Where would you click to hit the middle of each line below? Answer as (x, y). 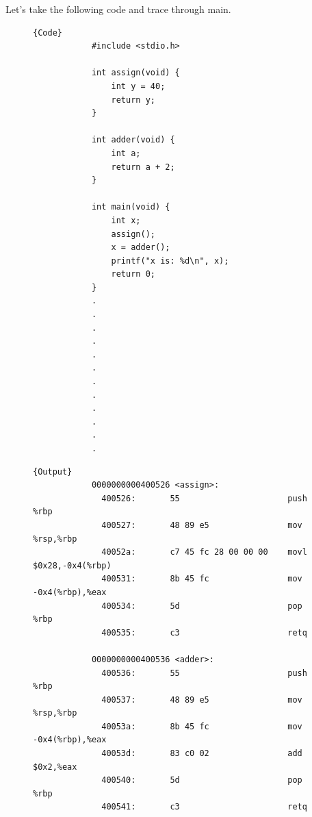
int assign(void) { (135, 73)
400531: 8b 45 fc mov (202, 579)
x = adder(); (141, 248)
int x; (126, 220)
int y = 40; (138, 86)
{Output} (53, 472)
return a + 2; (143, 167)
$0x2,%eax (55, 767)
